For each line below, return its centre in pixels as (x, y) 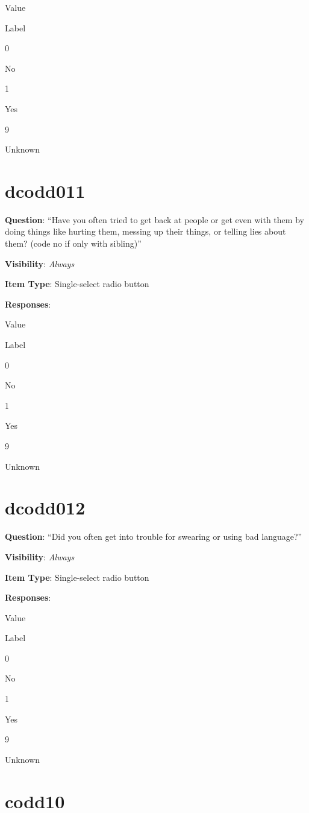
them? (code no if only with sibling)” (73, 243)
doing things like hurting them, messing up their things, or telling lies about (145, 231)
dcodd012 (45, 508)
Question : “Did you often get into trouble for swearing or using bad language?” (154, 536)
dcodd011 (45, 190)
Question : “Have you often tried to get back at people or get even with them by (154, 219)
